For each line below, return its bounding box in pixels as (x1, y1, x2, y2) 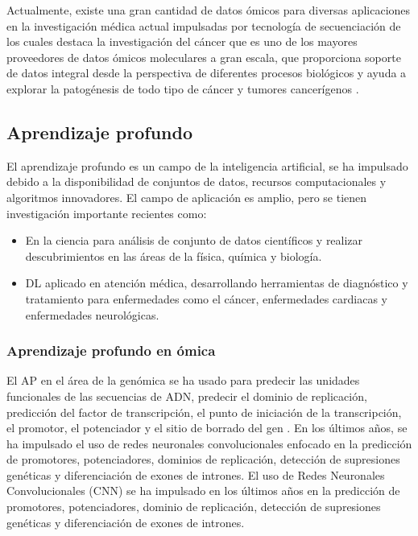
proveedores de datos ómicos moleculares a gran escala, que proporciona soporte (6, 48, 401, 65)
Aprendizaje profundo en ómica (6, 340, 216, 361)
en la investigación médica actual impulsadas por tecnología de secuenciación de (6, 17, 401, 34)
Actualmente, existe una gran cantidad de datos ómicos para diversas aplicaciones (6, 2, 411, 18)
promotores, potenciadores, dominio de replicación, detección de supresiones (6, 498, 381, 515)
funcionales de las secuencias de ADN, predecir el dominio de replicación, (6, 387, 367, 404)
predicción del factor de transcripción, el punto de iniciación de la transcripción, (6, 403, 402, 420)
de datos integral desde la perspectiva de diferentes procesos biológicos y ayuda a (6, 64, 407, 81)
